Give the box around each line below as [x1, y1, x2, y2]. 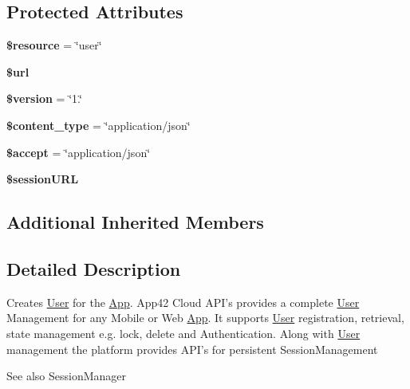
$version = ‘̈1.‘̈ [6, 90, 82, 107]
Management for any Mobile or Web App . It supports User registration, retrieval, [6, 309, 404, 326]
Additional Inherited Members [6, 210, 264, 234]
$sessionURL [6, 171, 79, 187]
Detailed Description [6, 256, 181, 281]
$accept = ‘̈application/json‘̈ [6, 143, 151, 160]
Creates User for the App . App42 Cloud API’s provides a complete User [6, 293, 360, 310]
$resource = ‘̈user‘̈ [6, 37, 102, 53]
